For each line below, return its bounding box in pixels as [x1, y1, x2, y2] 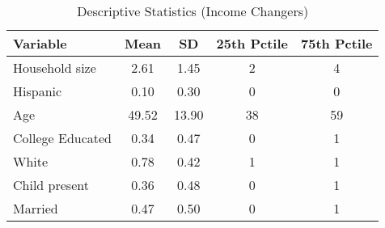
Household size [13, 58, 96, 77]
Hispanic [13, 82, 62, 100]
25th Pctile [216, 34, 288, 53]
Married [13, 199, 58, 217]
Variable [13, 34, 67, 53]
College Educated [13, 129, 112, 147]
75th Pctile [301, 34, 373, 53]
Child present [13, 175, 89, 194]
